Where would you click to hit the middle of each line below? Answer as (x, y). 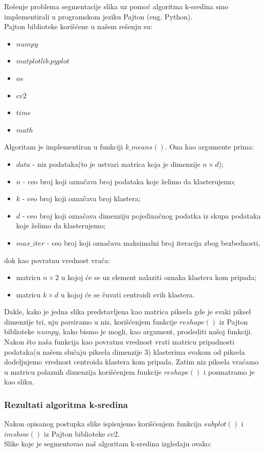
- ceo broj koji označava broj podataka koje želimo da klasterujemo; (129, 181)
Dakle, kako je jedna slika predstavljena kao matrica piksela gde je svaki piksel (128, 311)
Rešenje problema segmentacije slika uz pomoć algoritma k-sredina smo (116, 6)
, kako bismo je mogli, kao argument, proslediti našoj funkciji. (156, 331)
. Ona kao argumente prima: (209, 147)
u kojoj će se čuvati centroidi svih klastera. (128, 294)
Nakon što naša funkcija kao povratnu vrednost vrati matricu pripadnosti (119, 342)
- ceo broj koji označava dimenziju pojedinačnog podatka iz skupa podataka (141, 215)
